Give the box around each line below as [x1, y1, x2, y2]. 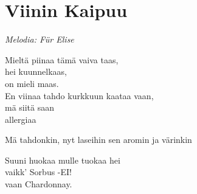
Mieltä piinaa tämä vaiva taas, [5, 53, 119, 66]
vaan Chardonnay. [5, 178, 72, 190]
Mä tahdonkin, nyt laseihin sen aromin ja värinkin [5, 133, 192, 146]
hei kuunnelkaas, [5, 65, 67, 78]
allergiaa [5, 113, 36, 125]
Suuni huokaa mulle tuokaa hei [5, 153, 120, 166]
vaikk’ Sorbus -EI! [5, 165, 72, 178]
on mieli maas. [5, 77, 59, 89]
